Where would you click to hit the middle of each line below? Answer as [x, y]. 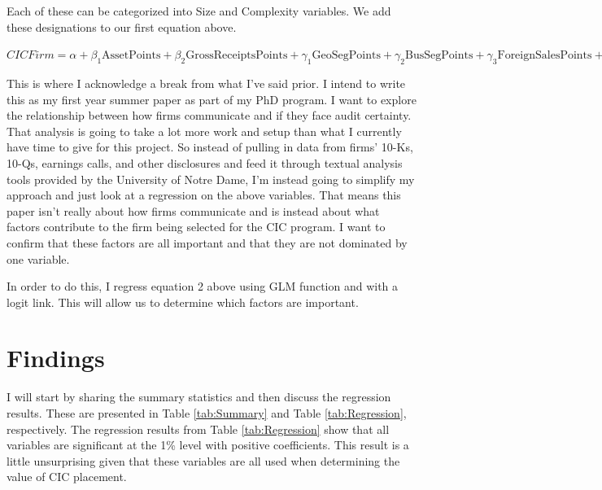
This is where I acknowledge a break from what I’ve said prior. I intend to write [206, 83]
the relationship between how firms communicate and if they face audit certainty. [209, 115]
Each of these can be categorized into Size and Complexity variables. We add [199, 11]
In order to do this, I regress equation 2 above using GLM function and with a [203, 286]
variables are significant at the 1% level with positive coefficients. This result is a [208, 445]
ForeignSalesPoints [545, 56]
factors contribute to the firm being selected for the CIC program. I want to [196, 227]
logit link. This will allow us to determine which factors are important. [183, 302]
